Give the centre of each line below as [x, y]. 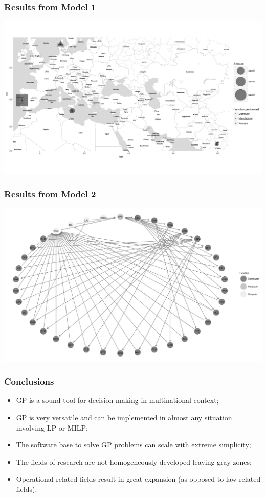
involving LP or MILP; [52, 427]
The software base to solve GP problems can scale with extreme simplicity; [134, 445]
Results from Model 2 [50, 194]
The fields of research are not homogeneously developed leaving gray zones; [134, 461]
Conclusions [29, 381]
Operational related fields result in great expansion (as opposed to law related [138, 479]
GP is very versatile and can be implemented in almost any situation [124, 417]
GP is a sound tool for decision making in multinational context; [117, 400]
